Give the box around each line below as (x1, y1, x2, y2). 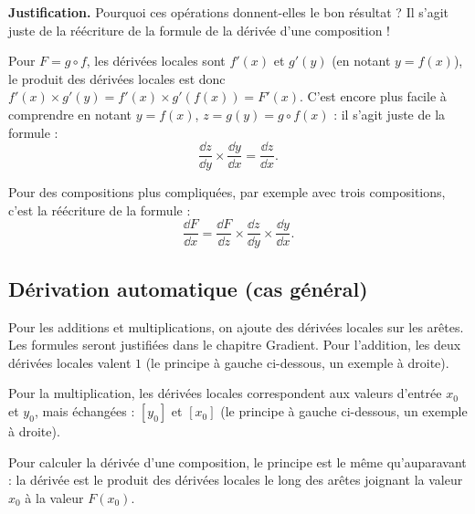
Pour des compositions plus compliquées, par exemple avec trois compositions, (8, 183, 446, 202)
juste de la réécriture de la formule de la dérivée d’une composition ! (8, 20, 390, 39)
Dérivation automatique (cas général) (8, 274, 368, 302)
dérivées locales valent (8, 352, 132, 372)
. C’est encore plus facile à (300, 87, 447, 106)
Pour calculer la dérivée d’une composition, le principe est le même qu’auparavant (8, 452, 467, 471)
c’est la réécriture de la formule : (8, 200, 191, 219)
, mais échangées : (34, 402, 135, 421)
